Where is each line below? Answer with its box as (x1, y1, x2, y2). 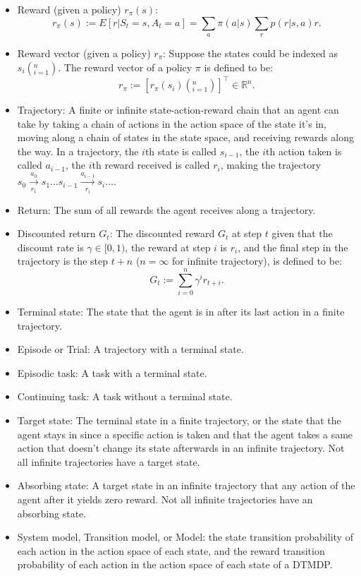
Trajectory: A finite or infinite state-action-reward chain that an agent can (17, 102, 339, 117)
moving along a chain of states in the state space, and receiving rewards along (17, 130, 355, 145)
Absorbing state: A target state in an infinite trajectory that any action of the (17, 478, 355, 493)
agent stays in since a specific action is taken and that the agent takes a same (17, 426, 353, 441)
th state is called (145, 143, 217, 158)
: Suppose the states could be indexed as (163, 45, 338, 60)
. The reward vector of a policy (58, 59, 192, 74)
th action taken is (266, 143, 342, 158)
